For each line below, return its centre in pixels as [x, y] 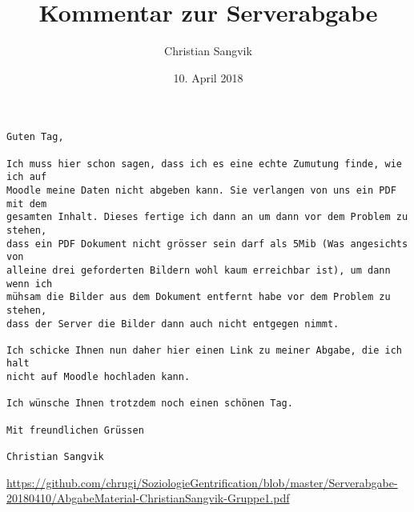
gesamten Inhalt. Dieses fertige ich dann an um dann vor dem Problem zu [207, 217]
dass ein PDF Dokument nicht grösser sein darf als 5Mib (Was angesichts [207, 244]
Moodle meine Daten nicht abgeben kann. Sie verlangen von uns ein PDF [201, 190]
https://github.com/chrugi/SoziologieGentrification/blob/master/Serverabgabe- [202, 482]
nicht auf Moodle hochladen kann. [98, 377]
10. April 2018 [208, 77]
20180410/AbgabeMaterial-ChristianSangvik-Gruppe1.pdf [148, 498]
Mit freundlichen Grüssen [75, 430]
